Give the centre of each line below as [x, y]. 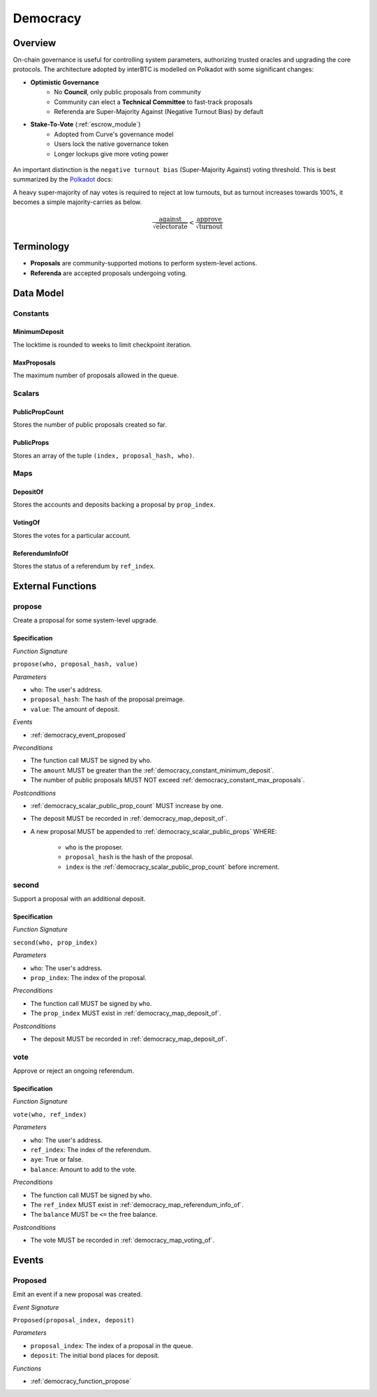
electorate [172, 227]
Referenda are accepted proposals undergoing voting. [109, 273]
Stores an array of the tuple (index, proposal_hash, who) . [104, 455]
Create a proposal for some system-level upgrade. [86, 620]
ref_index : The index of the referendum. [91, 1150]
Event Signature [36, 1307]
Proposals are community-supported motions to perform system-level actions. [144, 263]
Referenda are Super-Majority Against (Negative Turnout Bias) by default [159, 112]
